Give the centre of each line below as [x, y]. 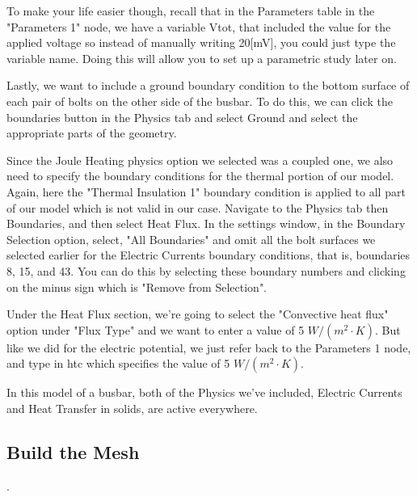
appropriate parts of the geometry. [92, 133]
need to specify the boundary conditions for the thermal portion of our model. [200, 176]
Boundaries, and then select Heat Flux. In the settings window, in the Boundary [206, 223]
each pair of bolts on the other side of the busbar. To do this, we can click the [200, 101]
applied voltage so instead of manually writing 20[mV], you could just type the [201, 42]
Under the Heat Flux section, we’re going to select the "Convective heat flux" [198, 314]
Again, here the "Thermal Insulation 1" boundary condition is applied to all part [206, 191]
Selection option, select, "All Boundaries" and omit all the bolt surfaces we [191, 239]
